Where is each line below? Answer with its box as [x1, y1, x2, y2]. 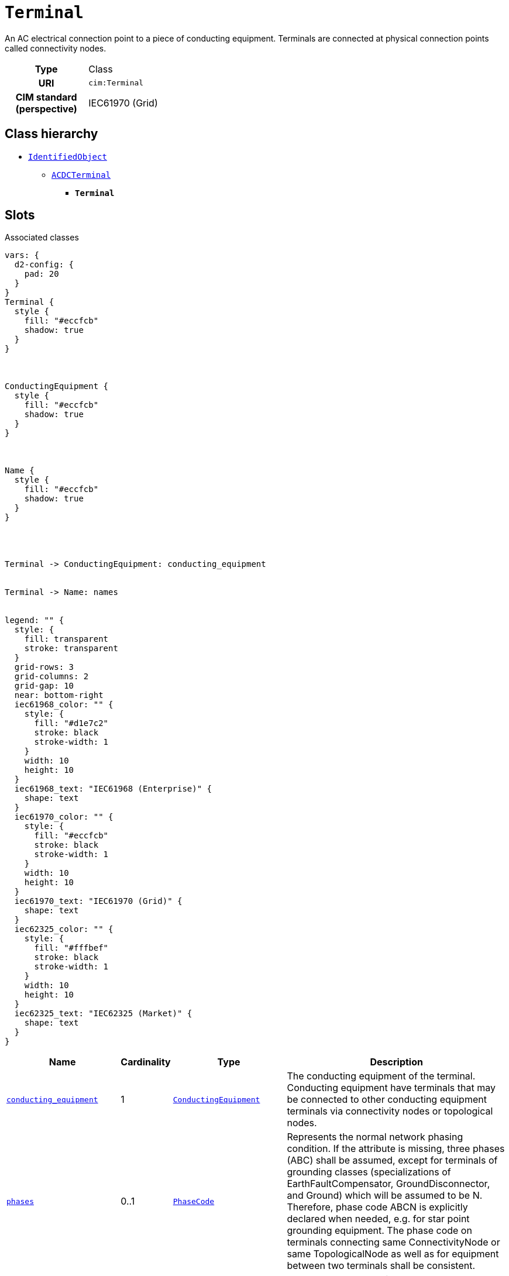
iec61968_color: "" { [14, 700, 114, 710]
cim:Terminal [88, 78, 144, 88]
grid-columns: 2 [14, 672, 89, 682]
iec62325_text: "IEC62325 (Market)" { [14, 1009, 192, 1019]
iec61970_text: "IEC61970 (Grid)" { [14, 896, 183, 906]
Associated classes [5, 232, 79, 243]
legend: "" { [5, 615, 64, 625]
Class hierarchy [5, 126, 98, 142]
